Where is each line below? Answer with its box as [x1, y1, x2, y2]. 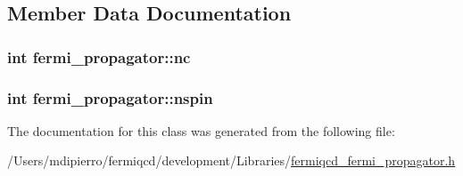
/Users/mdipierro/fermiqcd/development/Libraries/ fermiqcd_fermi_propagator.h [7, 151, 456, 170]
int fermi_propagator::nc [7, 45, 191, 68]
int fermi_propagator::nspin [7, 86, 213, 108]
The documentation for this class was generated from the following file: [7, 121, 395, 140]
